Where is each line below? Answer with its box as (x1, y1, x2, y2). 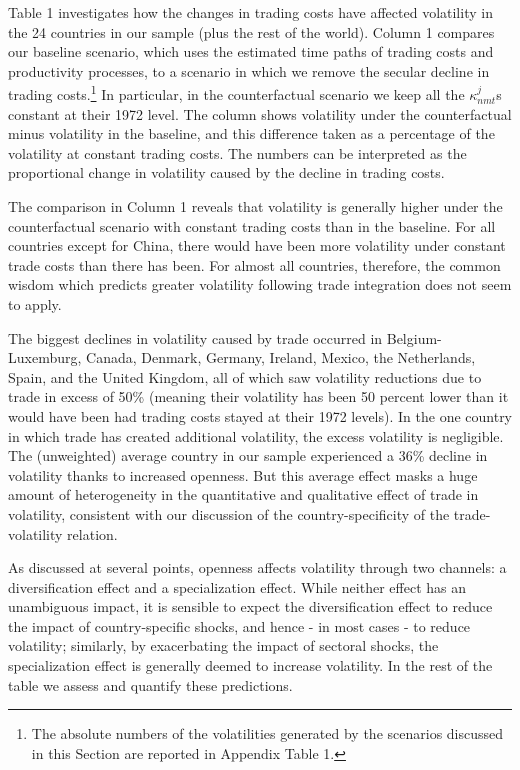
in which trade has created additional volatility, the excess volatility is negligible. (8, 425, 504, 446)
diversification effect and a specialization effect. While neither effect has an (8, 576, 466, 597)
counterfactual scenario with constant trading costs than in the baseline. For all (8, 215, 496, 236)
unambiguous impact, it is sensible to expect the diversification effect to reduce (8, 596, 493, 617)
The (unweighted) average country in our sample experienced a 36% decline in (8, 445, 488, 466)
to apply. (8, 293, 62, 314)
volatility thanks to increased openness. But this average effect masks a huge (8, 464, 478, 485)
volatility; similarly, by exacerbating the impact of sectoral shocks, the (8, 635, 439, 656)
